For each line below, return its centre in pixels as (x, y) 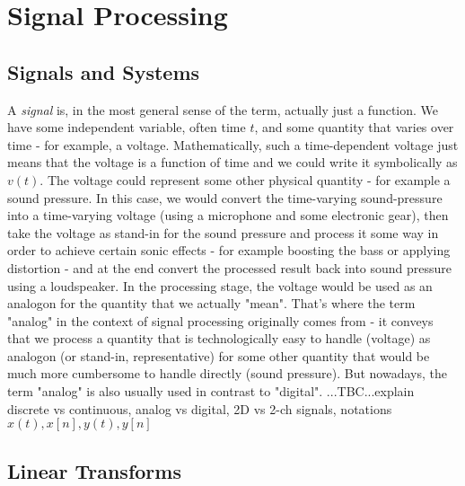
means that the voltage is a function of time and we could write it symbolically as (232, 162)
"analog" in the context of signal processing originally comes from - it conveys (220, 320)
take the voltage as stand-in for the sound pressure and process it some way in (223, 232)
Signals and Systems (104, 71)
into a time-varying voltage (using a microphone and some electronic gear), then (228, 215)
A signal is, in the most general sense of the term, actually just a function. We (223, 109)
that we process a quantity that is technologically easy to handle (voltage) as (219, 338)
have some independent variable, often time (127, 127)
